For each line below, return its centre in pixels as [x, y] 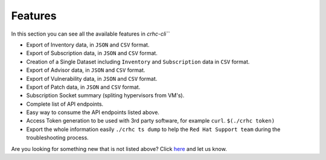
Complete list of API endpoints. [65, 104]
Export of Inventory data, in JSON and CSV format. [88, 45]
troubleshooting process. [57, 138]
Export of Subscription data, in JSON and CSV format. [92, 53]
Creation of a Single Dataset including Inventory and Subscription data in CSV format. [138, 62]
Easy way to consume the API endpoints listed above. [93, 112]
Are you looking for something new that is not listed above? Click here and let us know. [119, 149]
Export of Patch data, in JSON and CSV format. [83, 87]
